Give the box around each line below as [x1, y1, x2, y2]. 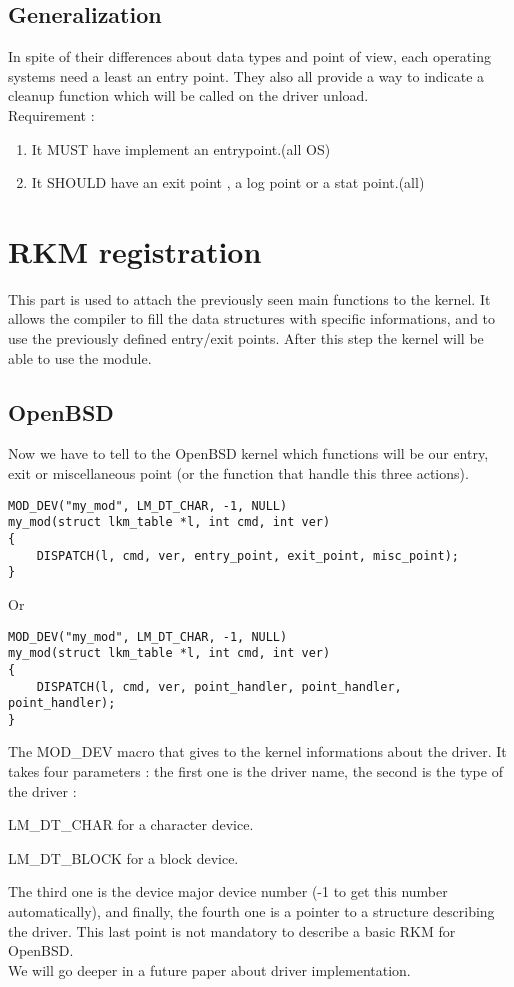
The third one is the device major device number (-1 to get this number [8, 881, 448, 902]
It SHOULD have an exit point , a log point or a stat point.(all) [31, 172, 425, 193]
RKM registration [8, 230, 262, 271]
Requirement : [8, 104, 95, 125]
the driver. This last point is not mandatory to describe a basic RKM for [8, 920, 456, 941]
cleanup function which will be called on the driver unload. [8, 85, 369, 106]
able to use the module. [8, 347, 152, 368]
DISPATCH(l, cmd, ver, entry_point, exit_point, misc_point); [36, 548, 460, 563]
